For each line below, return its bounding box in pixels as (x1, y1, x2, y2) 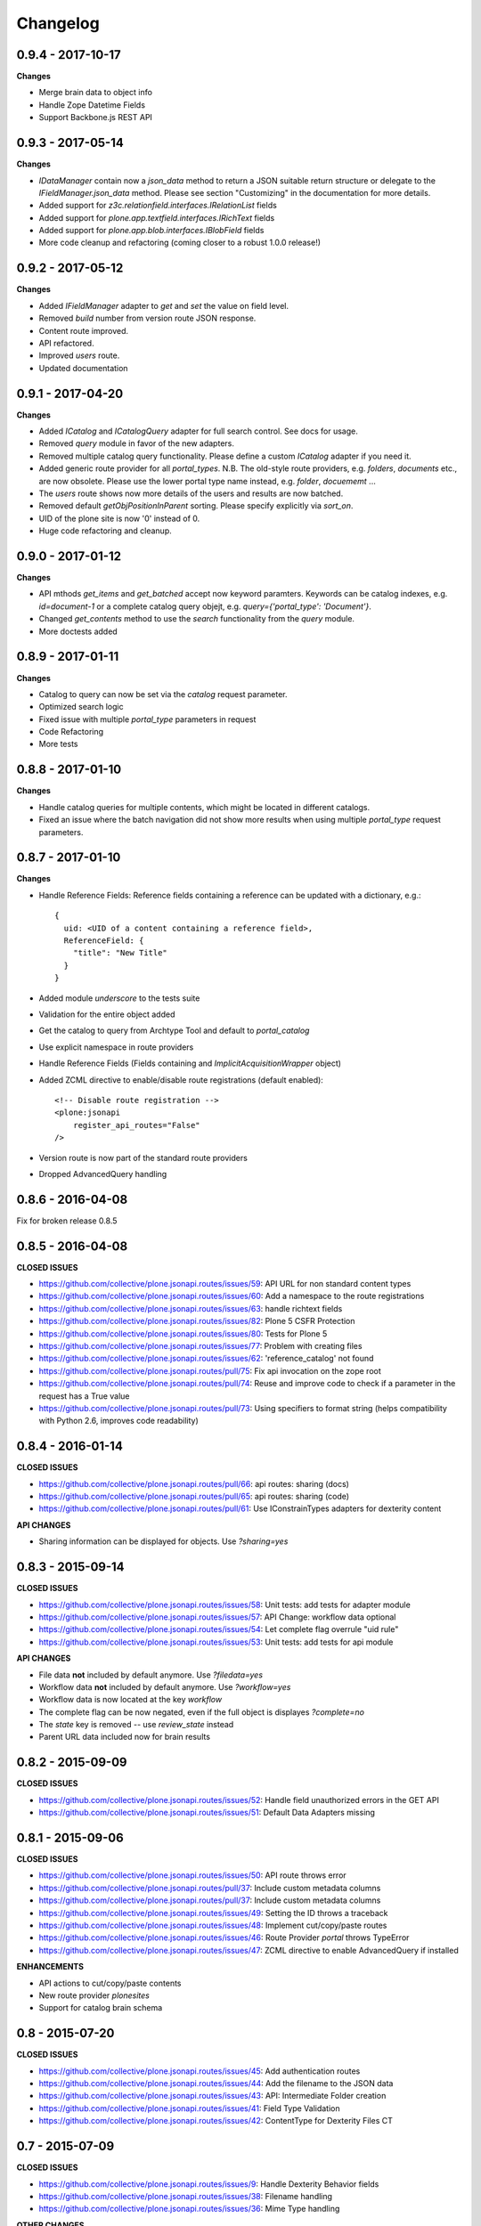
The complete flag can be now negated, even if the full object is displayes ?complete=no (38, 1706, 365, 1718)
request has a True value (38, 1390, 130, 1401)
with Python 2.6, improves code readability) (38, 1416, 200, 1426)
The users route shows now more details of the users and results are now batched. (38, 488, 344, 499)
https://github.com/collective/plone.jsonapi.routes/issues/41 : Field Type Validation (38, 2102, 340, 2114)
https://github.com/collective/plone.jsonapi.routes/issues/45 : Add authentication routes (38, 2066, 361, 2076)
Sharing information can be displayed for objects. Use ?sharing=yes (38, 1536, 289, 1547)
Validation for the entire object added (38, 1009, 175, 1020)
